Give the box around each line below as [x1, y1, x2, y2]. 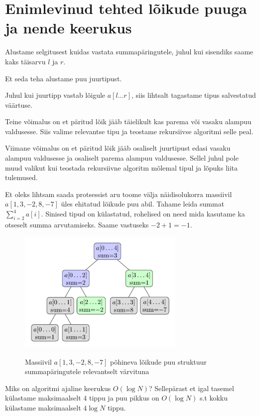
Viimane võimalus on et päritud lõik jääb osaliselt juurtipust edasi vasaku [5, 143, 231, 153]
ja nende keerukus [5, 17, 132, 38]
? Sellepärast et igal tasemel [148, 383, 234, 393]
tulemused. [5, 172, 38, 183]
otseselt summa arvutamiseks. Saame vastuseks [5, 219, 149, 229]
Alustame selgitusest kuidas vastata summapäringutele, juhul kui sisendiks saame [5, 46, 254, 57]
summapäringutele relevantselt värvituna [25, 366, 149, 377]
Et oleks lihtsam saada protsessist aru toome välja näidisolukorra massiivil [5, 189, 232, 199]
